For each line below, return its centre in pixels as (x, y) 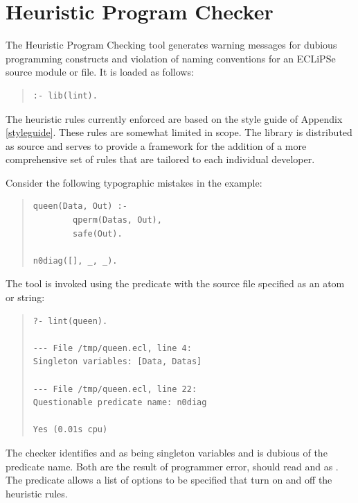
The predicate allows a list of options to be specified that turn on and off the (169, 480)
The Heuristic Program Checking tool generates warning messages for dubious (171, 45)
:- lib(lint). (65, 95)
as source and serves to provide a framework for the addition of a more (156, 145)
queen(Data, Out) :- (80, 206)
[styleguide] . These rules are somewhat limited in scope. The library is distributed (179, 132)
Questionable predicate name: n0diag (120, 403)
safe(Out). (98, 233)
